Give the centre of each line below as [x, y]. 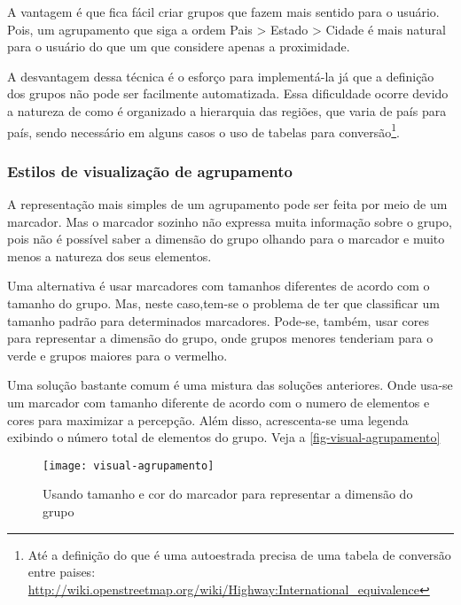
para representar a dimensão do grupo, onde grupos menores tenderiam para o [220, 338]
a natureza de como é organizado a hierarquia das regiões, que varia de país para [227, 110]
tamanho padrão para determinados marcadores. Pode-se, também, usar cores [219, 320]
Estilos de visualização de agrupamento [150, 171]
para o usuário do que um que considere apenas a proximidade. [179, 47]
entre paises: [62, 572]
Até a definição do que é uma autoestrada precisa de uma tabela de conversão [239, 554]
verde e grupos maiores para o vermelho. [117, 355]
